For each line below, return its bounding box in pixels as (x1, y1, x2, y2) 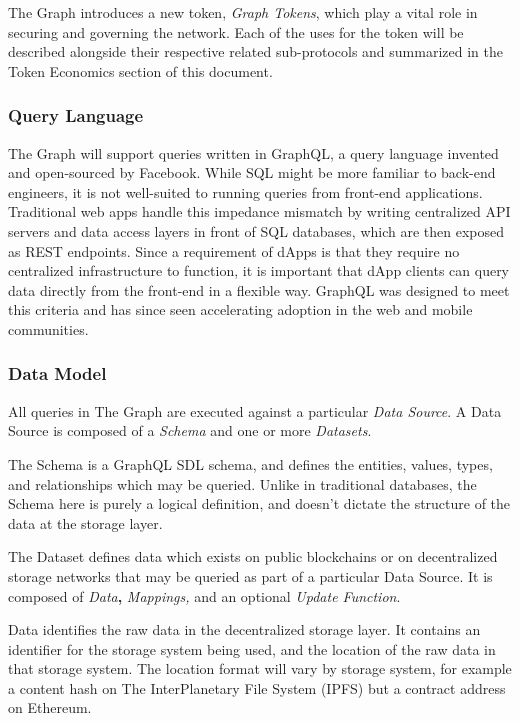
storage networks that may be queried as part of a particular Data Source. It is (8, 565, 493, 586)
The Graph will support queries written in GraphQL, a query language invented (8, 142, 499, 163)
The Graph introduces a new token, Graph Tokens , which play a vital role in (8, 2, 478, 22)
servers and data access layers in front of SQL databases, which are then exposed (8, 220, 505, 241)
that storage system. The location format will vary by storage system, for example (8, 658, 512, 679)
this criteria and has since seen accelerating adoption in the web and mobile (8, 299, 473, 320)
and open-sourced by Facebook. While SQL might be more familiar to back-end (8, 162, 496, 183)
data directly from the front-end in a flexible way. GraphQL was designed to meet (8, 279, 510, 300)
